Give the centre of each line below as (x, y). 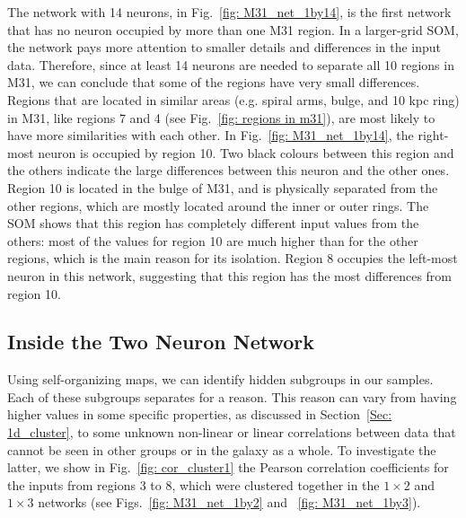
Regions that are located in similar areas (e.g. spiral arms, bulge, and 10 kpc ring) (233, 99)
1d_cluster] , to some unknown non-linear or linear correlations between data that (232, 432)
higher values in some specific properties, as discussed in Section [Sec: (200, 414)
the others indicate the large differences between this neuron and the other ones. (229, 170)
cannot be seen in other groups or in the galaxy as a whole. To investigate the (222, 449)
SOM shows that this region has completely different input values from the (213, 223)
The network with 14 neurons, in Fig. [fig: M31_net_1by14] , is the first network (229, 12)
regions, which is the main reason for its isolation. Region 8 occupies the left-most (233, 258)
